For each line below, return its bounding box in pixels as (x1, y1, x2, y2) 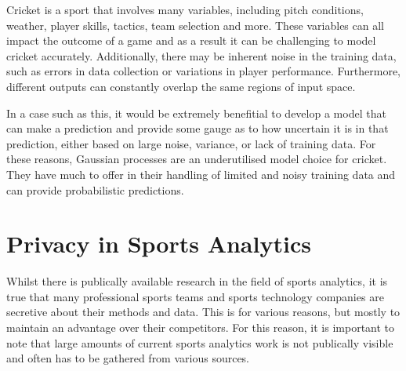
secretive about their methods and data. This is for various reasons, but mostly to (6, 304, 401, 320)
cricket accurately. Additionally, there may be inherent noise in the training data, (6, 47, 397, 64)
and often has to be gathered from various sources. (6, 350, 250, 366)
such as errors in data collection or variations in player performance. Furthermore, (6, 63, 401, 79)
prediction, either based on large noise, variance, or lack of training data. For (6, 135, 376, 151)
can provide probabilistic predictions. (6, 181, 184, 198)
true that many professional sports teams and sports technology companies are (6, 288, 384, 304)
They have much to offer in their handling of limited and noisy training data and (6, 165, 396, 182)
